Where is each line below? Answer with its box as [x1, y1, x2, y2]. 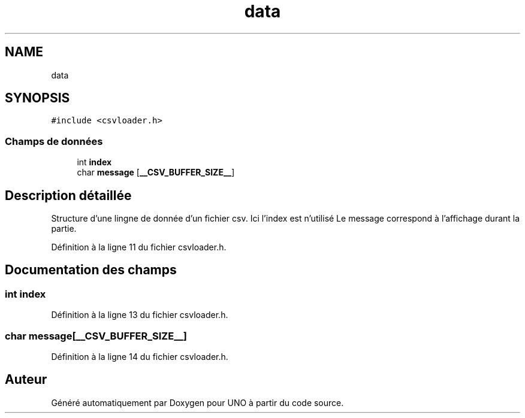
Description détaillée [5, 187, 132, 203]
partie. [51, 223, 77, 234]
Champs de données [5, 135, 103, 147]
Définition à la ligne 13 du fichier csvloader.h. [51, 310, 228, 320]
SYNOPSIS [5, 90, 70, 106]
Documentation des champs [5, 262, 177, 278]
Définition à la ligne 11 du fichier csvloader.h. [51, 242, 227, 253]
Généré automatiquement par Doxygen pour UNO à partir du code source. [51, 397, 344, 408]
